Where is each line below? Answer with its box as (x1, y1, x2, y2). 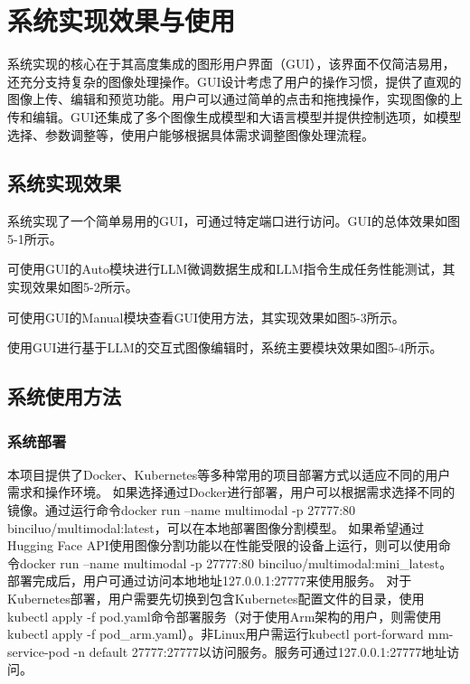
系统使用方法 (7, 382, 121, 410)
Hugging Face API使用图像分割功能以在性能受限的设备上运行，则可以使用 (7, 536, 438, 555)
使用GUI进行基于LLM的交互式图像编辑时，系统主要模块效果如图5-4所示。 (7, 338, 443, 357)
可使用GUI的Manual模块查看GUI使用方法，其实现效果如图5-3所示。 (7, 307, 405, 326)
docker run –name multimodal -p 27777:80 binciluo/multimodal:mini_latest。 (19, 553, 453, 572)
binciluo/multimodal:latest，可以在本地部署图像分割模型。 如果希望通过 (7, 518, 425, 537)
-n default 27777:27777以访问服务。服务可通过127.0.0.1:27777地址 (73, 642, 447, 661)
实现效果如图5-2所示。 (7, 277, 138, 296)
